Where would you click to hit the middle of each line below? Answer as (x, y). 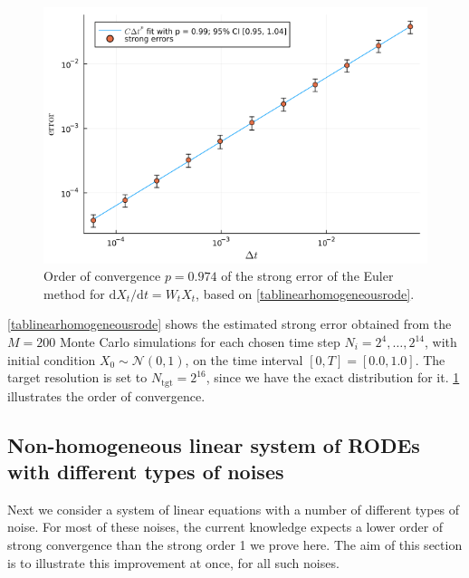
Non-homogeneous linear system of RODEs (214, 444)
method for (74, 293)
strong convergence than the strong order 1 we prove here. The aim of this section (235, 545)
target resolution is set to (77, 377)
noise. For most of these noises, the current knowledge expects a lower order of (225, 527)
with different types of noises (146, 472)
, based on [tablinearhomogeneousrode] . (305, 293)
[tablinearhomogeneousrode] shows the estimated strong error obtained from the (230, 324)
